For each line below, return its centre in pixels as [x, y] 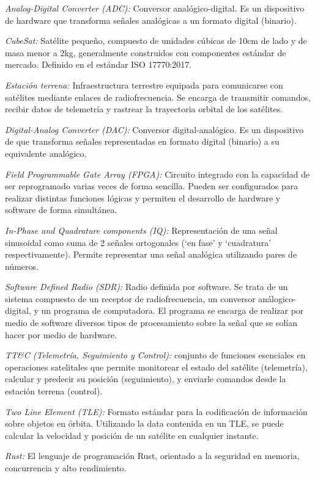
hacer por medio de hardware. [61, 334]
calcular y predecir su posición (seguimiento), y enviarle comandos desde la [146, 379]
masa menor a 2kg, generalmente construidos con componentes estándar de [146, 52]
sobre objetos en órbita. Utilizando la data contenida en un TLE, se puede [144, 423]
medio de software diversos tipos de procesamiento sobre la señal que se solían [151, 323]
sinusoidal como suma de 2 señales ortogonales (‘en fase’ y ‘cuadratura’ [138, 242]
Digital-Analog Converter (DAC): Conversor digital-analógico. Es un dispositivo [154, 129]
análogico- [277, 298]
